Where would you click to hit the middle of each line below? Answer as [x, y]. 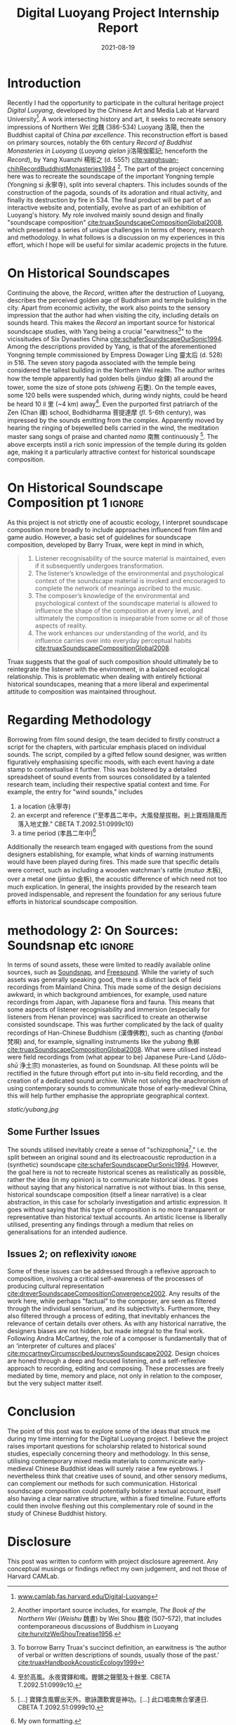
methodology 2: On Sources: [93, 930]
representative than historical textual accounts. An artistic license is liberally [117, 1217]
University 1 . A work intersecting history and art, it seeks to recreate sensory [117, 118]
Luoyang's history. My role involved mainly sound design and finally [105, 215]
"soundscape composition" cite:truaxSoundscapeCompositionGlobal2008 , [115, 222]
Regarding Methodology [80, 720]
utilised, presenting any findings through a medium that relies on [100, 1224]
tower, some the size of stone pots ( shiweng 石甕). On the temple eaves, [112, 387]
